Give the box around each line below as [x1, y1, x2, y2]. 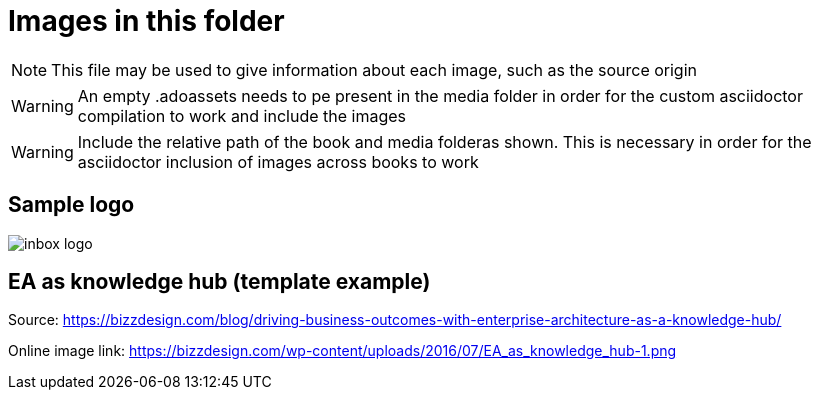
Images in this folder [8, 4, 285, 38]
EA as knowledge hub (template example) [8, 269, 431, 295]
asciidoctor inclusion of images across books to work [77, 151, 479, 172]
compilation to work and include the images [77, 105, 407, 126]
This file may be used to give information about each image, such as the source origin [51, 59, 697, 80]
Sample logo [8, 192, 135, 218]
